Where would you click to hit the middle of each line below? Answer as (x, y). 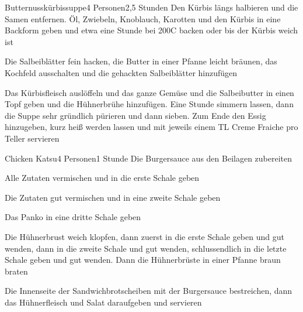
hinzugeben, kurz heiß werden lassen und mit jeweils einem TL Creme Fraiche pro (151, 127)
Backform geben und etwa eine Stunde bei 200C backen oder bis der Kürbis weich (151, 30)
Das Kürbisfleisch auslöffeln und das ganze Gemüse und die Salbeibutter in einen (149, 92)
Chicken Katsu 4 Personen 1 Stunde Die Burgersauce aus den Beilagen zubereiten (149, 158)
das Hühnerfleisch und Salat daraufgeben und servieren (103, 302)
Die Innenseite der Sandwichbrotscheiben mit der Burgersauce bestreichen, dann (149, 291)
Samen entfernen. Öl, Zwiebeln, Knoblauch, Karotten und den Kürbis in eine (143, 18)
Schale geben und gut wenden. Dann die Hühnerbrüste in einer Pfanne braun (143, 260)
